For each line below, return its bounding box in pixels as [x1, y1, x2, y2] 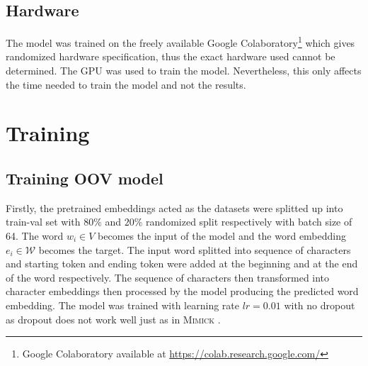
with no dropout [284, 297, 355, 312]
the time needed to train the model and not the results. [6, 77, 246, 91]
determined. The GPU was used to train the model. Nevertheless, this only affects [6, 63, 362, 78]
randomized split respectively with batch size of [146, 214, 352, 229]
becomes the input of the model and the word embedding [98, 228, 347, 243]
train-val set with [6, 214, 81, 229]
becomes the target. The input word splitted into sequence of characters [38, 242, 351, 257]
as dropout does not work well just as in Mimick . [6, 311, 221, 326]
